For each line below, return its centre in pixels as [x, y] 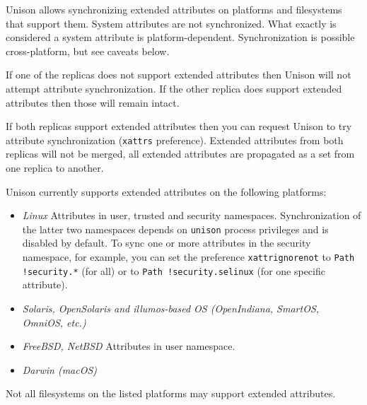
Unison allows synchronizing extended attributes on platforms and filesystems [174, 9]
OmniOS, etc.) [54, 322]
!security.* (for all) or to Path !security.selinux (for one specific [174, 270]
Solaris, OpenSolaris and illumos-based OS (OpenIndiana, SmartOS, [171, 308]
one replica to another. [55, 168]
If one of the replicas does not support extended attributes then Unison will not [179, 75]
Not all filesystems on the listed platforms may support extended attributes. [171, 393]
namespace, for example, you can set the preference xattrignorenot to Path [188, 257]
